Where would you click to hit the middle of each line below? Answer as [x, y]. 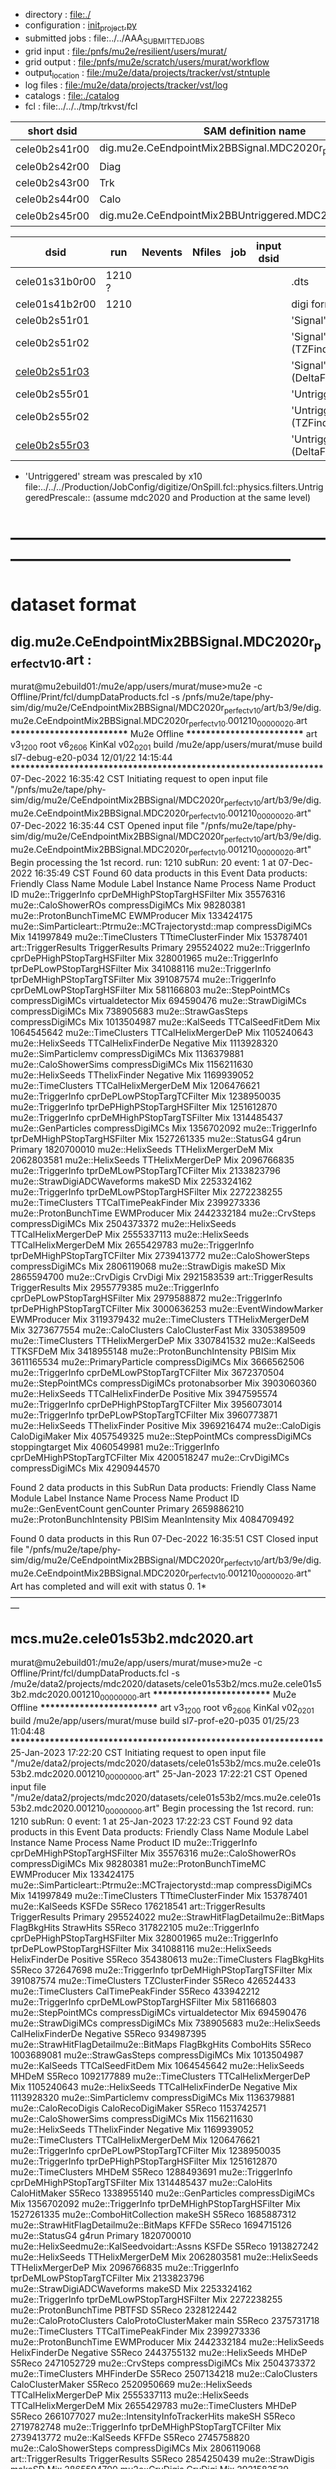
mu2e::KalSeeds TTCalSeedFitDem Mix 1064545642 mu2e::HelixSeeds [157, 2065]
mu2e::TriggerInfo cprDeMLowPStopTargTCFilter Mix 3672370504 [147, 1372]
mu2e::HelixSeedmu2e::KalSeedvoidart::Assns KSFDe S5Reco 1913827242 [165, 2246]
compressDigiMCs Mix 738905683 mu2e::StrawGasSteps [129, 1011]
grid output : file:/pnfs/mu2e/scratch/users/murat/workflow [147, 61]
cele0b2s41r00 [52, 149]
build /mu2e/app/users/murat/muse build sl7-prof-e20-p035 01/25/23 [155, 1720]
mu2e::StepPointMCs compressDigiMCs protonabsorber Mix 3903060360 [163, 1383]
